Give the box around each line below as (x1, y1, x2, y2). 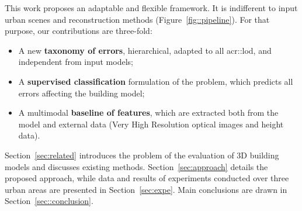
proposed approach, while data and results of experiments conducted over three (5, 172, 289, 184)
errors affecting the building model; (18, 87, 145, 99)
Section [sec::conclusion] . (5, 195, 93, 207)
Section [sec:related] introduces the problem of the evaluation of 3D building (5, 148, 279, 161)
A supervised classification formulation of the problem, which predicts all (18, 75, 293, 87)
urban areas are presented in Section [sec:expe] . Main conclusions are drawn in (5, 183, 287, 195)
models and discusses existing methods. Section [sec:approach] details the (5, 160, 268, 172)
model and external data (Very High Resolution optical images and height (18, 117, 284, 130)
